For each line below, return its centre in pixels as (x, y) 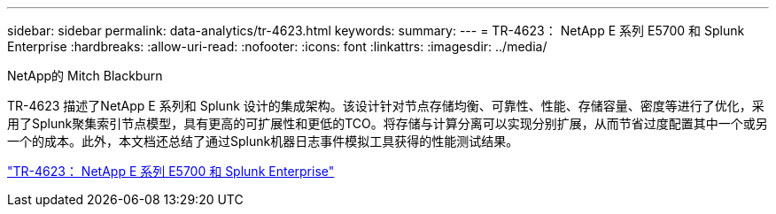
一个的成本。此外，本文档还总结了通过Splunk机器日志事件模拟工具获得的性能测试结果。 (263, 141)
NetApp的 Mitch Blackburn (85, 76)
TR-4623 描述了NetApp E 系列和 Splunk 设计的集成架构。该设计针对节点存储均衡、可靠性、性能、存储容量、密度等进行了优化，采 (386, 106)
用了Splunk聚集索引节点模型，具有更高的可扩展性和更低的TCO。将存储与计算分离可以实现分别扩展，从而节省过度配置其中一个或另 (388, 123)
